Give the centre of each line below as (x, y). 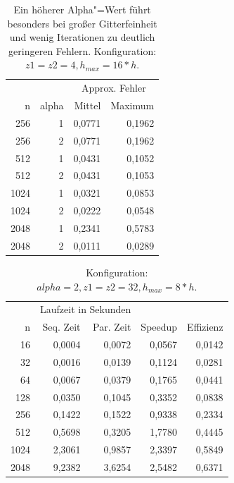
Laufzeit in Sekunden (86, 309)
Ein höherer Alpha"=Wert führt (82, 9)
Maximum (132, 105)
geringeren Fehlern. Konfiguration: (83, 50)
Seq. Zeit (61, 327)
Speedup (159, 327)
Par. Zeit (112, 327)
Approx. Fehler (114, 88)
